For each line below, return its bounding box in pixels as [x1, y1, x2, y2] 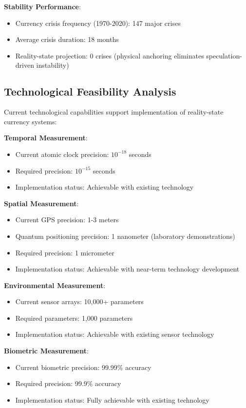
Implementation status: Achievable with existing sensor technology [15, 329, 214, 339]
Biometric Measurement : [4, 346, 89, 356]
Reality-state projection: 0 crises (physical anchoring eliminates [15, 50, 204, 60]
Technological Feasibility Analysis [4, 84, 176, 99]
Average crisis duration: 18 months [15, 34, 119, 44]
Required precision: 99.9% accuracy [15, 378, 121, 389]
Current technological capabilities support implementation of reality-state [4, 107, 224, 117]
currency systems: [4, 116, 57, 126]
